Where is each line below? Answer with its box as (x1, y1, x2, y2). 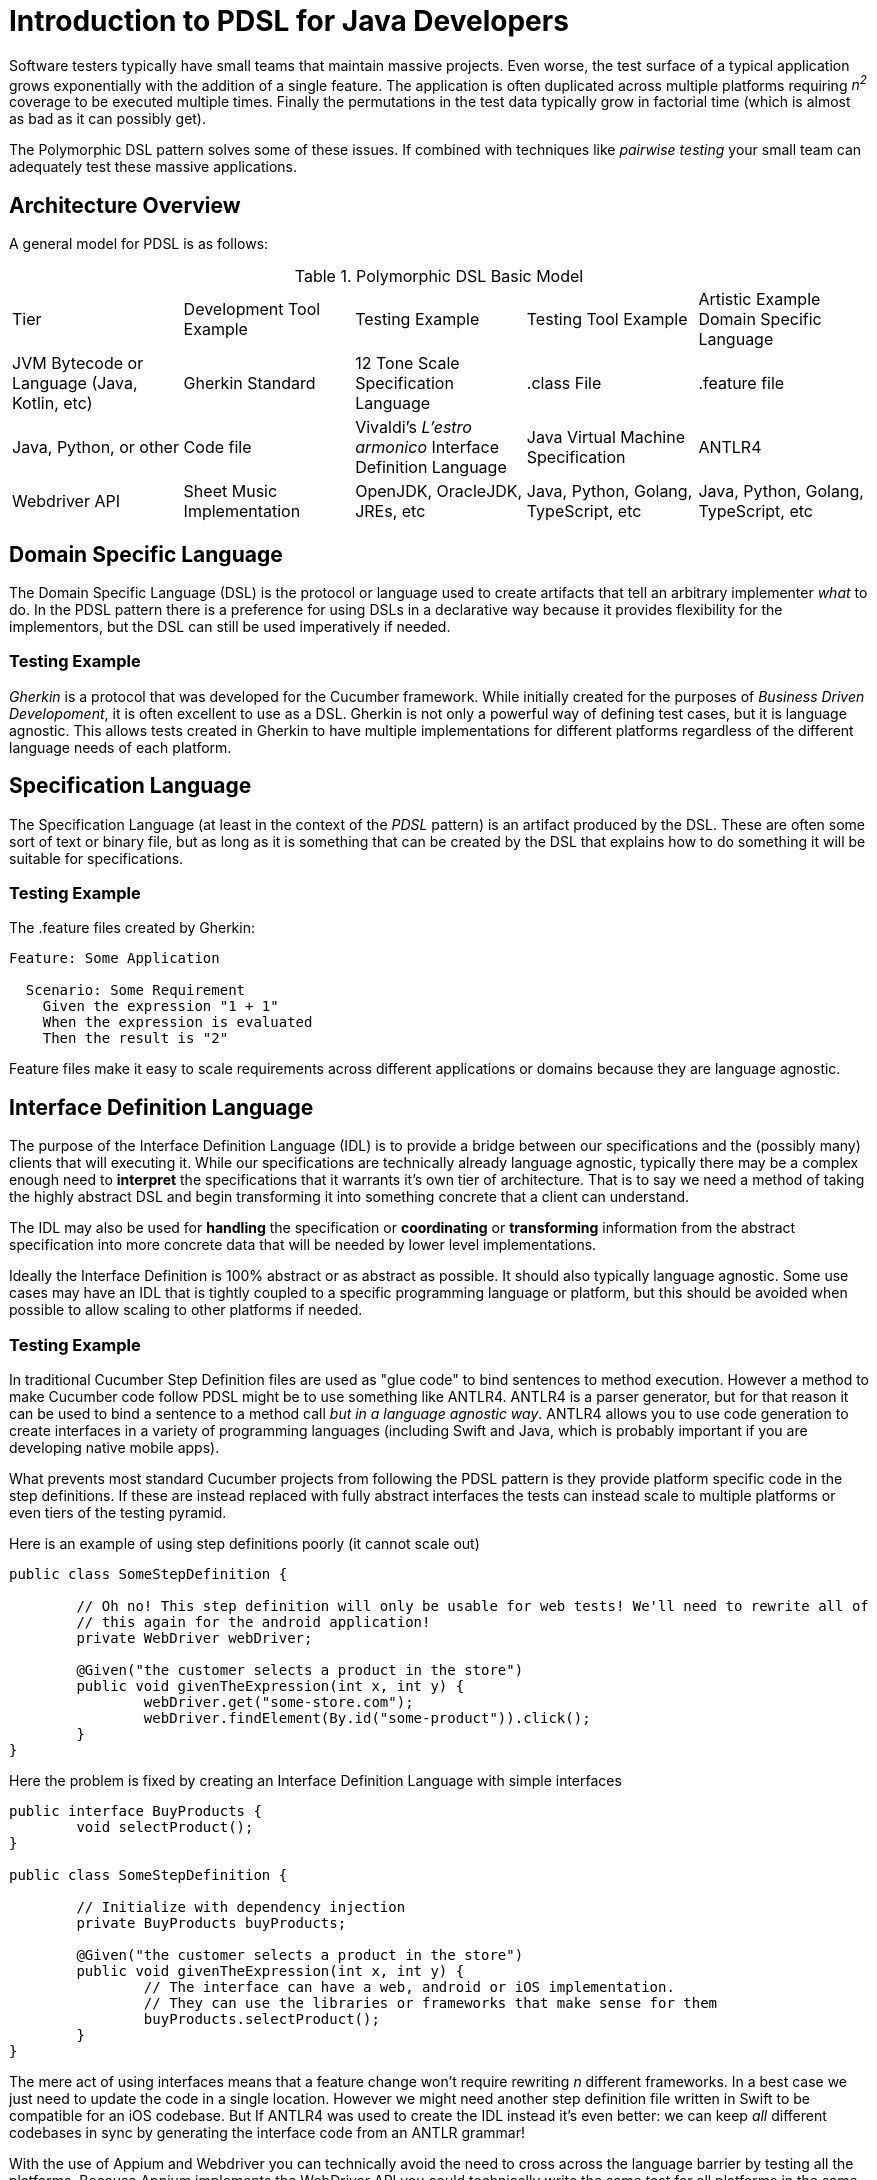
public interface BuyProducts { (9, 1803, 262, 1820)
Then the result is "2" (42, 1030, 229, 1047)
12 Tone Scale (355, 353, 460, 374)
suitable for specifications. (9, 849, 184, 867)
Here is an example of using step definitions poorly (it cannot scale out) (9, 1535, 480, 1553)
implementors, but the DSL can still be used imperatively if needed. (9, 618, 451, 636)
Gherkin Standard (183, 373, 316, 394)
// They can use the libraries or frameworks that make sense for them (143, 1995, 718, 2012)
